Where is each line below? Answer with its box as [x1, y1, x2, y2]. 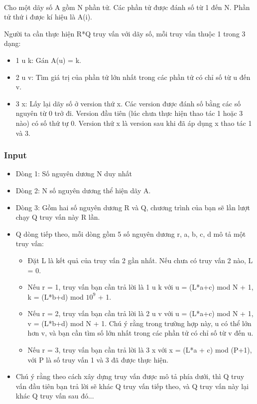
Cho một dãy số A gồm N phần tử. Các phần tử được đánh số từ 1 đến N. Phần [4, 1, 250, 12]
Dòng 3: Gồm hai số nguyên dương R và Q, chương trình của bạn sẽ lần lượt [15, 202, 250, 212]
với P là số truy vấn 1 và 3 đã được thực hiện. [27, 354, 169, 365]
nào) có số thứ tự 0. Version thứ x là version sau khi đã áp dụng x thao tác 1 [15, 117, 252, 128]
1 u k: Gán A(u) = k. [15, 54, 81, 65]
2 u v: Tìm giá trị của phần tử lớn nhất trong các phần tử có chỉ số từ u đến [15, 71, 251, 82]
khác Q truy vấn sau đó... [15, 391, 94, 401]
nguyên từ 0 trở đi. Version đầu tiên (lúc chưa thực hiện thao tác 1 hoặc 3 [15, 108, 243, 118]
